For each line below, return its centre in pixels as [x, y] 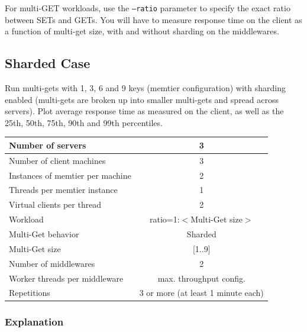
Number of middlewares [52, 263]
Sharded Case [48, 63]
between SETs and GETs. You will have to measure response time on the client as [153, 19]
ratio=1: [164, 219]
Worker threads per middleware [66, 278]
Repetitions [30, 293]
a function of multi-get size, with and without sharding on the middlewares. [142, 31]
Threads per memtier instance [63, 190]
